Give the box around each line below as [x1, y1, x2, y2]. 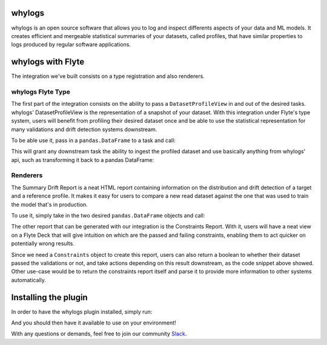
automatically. [11, 276, 47, 283]
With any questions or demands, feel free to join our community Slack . [11, 330, 187, 338]
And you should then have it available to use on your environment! [11, 319, 176, 326]
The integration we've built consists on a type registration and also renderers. [11, 73, 205, 80]
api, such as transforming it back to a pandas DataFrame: [11, 156, 154, 163]
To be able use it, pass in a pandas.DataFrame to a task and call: [11, 137, 176, 144]
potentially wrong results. [11, 240, 75, 247]
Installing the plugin [11, 292, 88, 302]
